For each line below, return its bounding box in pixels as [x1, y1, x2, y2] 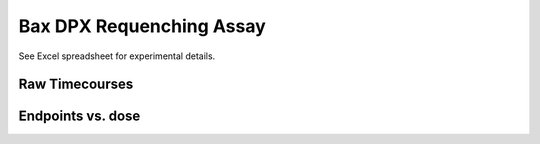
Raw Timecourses [18, 76, 134, 93]
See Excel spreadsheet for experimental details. [18, 50, 216, 62]
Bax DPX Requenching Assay [18, 15, 267, 37]
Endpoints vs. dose [18, 108, 141, 125]
